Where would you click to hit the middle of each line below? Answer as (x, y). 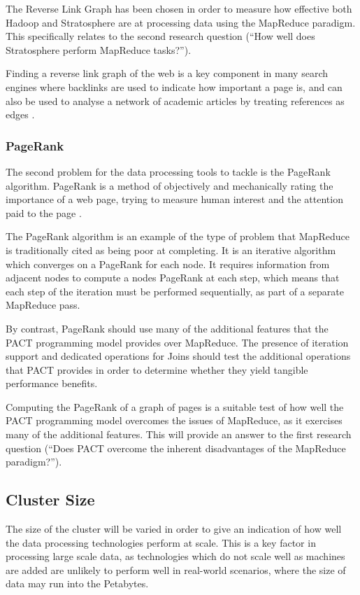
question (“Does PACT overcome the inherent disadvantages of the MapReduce (176, 448)
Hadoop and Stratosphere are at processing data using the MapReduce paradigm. (181, 22)
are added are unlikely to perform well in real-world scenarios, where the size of (176, 569)
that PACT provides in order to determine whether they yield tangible (157, 369)
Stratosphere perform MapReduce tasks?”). (99, 49)
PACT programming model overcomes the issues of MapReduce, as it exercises (174, 420)
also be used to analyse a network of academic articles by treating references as (175, 100)
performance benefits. (52, 383)
